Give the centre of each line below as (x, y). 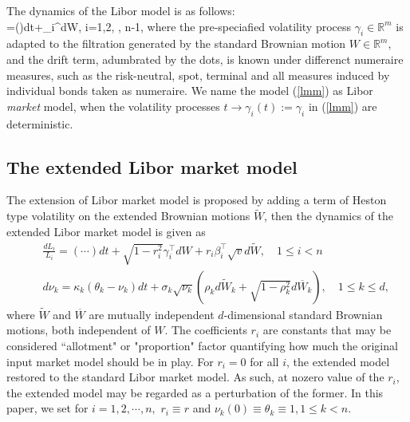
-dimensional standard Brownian (303, 314)
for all (264, 361)
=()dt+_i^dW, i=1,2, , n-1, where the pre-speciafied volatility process (179, 26)
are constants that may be (327, 330)
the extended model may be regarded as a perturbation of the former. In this (195, 392)
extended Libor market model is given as (106, 231)
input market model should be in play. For (110, 361)
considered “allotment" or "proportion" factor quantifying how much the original (202, 345)
